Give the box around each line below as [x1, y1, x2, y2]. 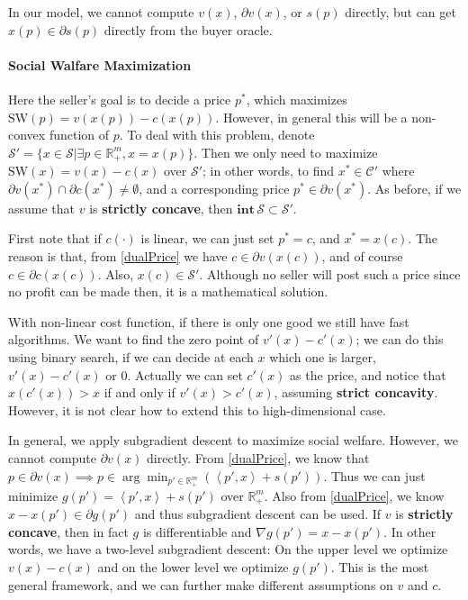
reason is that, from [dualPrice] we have [8, 247, 228, 265]
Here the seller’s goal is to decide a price [8, 89, 231, 108]
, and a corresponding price [139, 178, 290, 197]
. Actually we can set [127, 365, 243, 384]
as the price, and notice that [290, 365, 446, 384]
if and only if [103, 383, 175, 402]
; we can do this [355, 330, 444, 349]
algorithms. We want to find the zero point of [8, 330, 259, 349]
